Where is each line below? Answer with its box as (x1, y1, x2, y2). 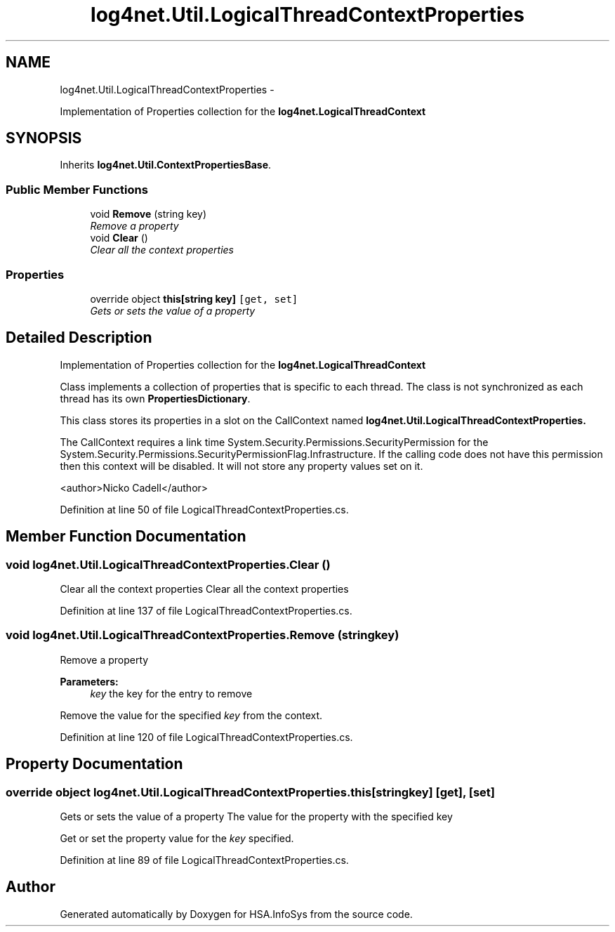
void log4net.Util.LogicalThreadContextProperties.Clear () (6, 557, 331, 572)
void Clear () (90, 232, 148, 244)
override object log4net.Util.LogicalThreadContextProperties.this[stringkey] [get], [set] (6, 785, 496, 799)
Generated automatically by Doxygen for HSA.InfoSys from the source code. (60, 907, 413, 920)
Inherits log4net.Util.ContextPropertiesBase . (60, 159, 272, 171)
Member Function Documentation (6, 527, 246, 546)
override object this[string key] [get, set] (90, 292, 298, 305)
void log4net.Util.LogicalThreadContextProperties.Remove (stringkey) (6, 628, 399, 643)
